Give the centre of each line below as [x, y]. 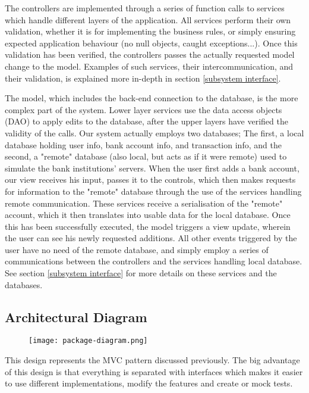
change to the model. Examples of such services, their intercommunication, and [149, 66]
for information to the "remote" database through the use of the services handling [153, 191]
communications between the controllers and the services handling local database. [154, 261]
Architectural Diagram [76, 316]
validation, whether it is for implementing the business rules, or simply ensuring [150, 31]
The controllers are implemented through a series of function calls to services [145, 8]
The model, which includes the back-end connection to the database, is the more [152, 98]
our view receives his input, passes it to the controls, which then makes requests [150, 180]
